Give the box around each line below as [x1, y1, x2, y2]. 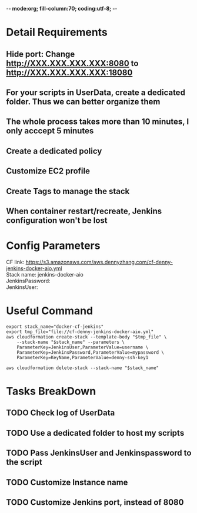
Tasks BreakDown [6, 384, 96, 397]
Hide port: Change [6, 49, 75, 59]
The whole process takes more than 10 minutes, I [6, 117, 189, 127]
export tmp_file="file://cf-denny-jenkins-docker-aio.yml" [6, 328, 154, 335]
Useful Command [6, 304, 93, 318]
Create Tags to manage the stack [6, 186, 130, 196]
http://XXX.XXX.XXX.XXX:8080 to [6, 58, 139, 68]
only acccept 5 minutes [6, 126, 94, 136]
